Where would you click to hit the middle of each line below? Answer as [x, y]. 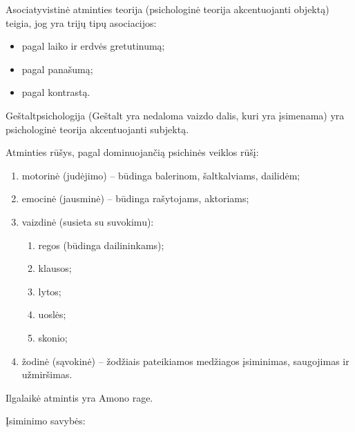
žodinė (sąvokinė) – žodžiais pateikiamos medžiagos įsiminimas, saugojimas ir [185, 361]
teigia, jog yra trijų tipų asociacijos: [81, 22]
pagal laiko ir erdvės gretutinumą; [93, 46]
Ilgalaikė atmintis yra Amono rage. [79, 397]
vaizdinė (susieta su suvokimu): [88, 221]
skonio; [53, 337]
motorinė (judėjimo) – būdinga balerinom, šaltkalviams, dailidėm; [161, 175]
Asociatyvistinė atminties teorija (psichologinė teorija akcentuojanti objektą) [167, 9]
